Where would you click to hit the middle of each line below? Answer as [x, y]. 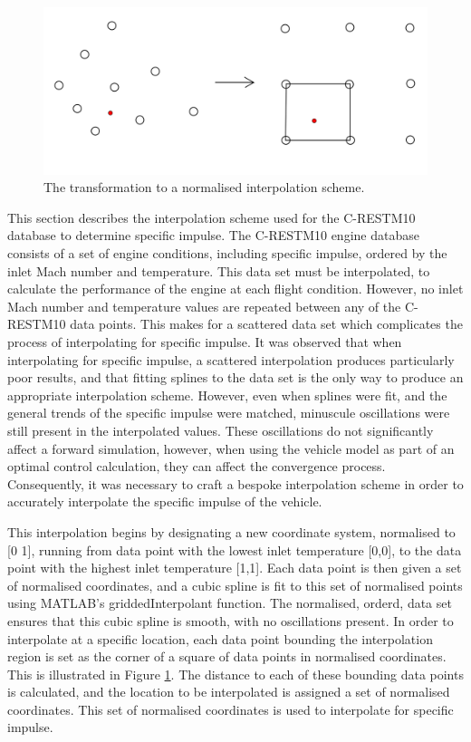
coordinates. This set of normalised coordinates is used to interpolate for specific [231, 709]
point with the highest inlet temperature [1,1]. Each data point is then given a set [235, 568]
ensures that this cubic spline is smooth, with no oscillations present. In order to [231, 620]
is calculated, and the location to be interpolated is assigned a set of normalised [229, 692]
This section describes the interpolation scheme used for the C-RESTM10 [211, 217]
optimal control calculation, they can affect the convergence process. [197, 466]
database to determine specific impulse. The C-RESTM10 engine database [213, 235]
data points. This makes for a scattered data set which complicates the [266, 324]
